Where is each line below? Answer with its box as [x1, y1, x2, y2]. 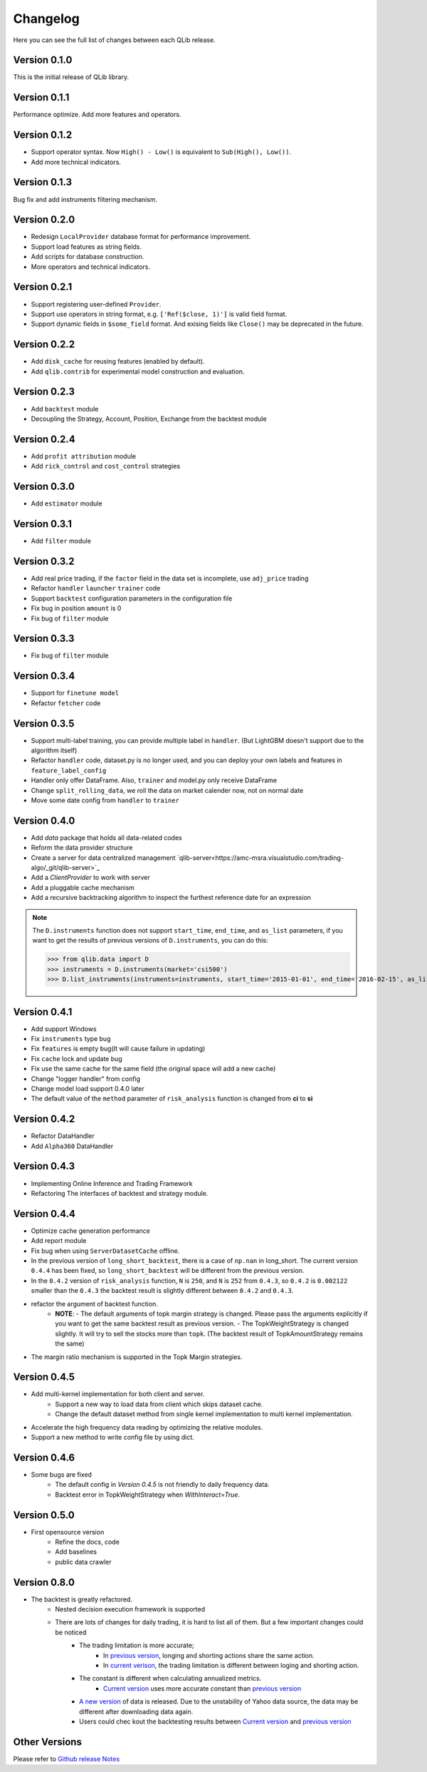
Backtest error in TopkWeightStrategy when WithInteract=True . [55, 1490, 241, 1499]
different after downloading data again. [79, 1707, 194, 1716]
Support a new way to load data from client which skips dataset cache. [55, 1400, 263, 1408]
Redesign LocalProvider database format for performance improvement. [31, 232, 251, 241]
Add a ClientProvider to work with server [31, 874, 150, 882]
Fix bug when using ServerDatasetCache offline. [31, 1246, 180, 1255]
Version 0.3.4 [13, 670, 75, 682]
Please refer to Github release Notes [13, 1754, 120, 1763]
